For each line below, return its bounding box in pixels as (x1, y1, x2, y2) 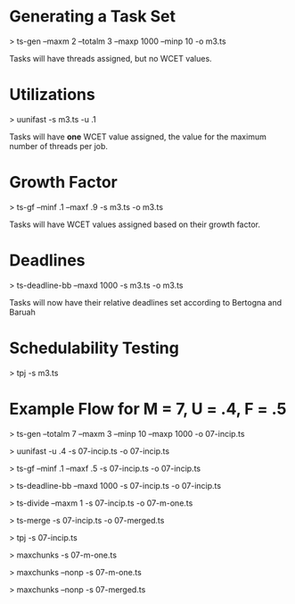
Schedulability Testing (9, 338, 180, 358)
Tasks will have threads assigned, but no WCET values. (9, 53, 212, 63)
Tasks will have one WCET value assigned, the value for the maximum (9, 131, 267, 142)
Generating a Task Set (9, 6, 176, 27)
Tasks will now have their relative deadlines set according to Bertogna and (9, 297, 283, 307)
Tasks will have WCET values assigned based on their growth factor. (9, 219, 261, 230)
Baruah (9, 306, 36, 317)
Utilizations (9, 85, 95, 105)
